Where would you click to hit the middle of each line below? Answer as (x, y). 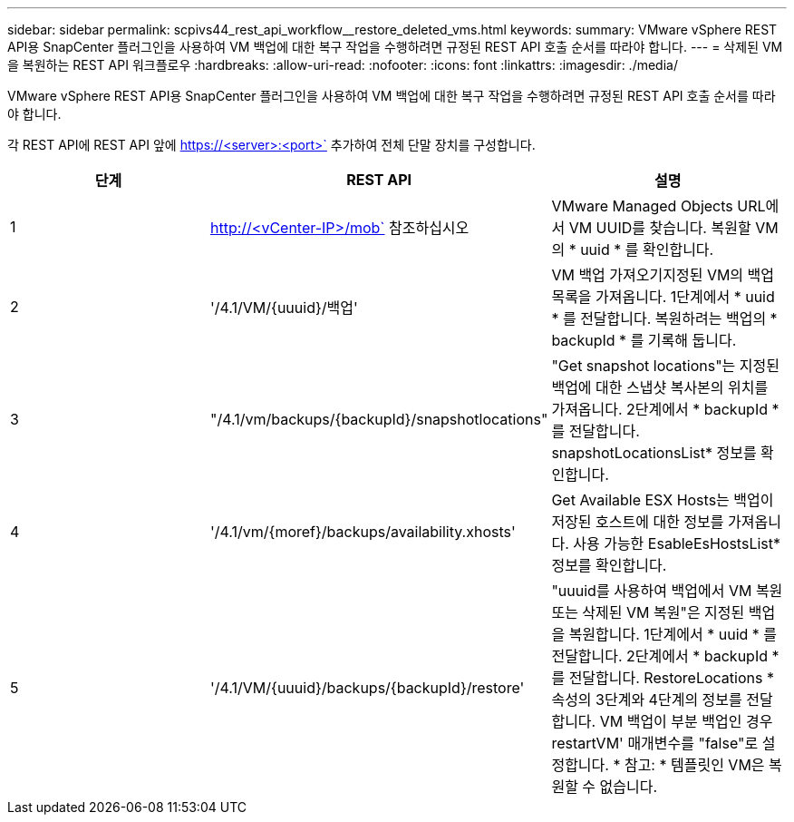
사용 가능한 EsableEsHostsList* (677, 543)
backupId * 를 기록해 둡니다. (644, 340)
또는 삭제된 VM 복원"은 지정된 (648, 612)
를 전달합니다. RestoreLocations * (663, 678)
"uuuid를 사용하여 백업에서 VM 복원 (667, 591)
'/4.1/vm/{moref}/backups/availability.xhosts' (363, 532)
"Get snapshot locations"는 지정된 (665, 366)
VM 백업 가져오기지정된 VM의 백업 (663, 275)
